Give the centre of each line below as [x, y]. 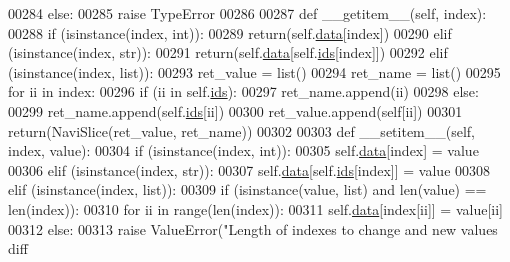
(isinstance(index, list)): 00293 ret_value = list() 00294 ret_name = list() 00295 [254, 71]
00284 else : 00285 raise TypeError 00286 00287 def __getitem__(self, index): [247, 13]
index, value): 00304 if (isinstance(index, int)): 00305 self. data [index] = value [243, 150]
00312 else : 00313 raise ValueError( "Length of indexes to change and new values [253, 228]
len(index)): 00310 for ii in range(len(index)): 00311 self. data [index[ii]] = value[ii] [255, 208]
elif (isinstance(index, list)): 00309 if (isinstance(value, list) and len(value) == [247, 189]
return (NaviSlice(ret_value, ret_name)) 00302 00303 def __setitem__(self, [241, 130]
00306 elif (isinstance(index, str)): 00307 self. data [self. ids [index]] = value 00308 [249, 169]
